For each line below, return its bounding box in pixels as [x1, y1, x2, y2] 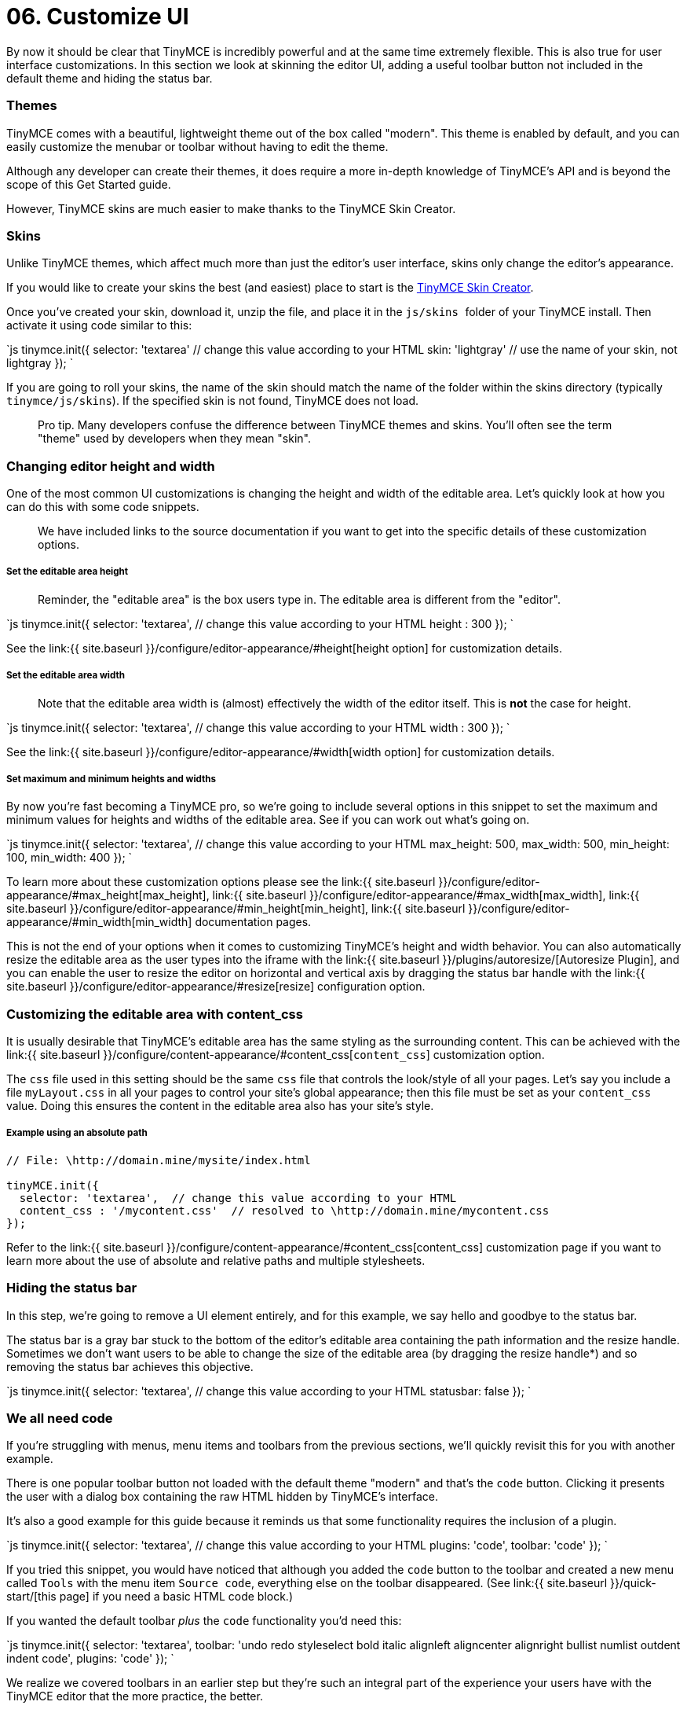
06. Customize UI [6, 3, 189, 30]
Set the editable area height [6, 566, 129, 578]
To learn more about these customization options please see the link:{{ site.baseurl [6, 875, 436, 889]
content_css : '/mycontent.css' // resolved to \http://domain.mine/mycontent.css [19, 1204, 550, 1217]
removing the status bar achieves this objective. [6, 1359, 254, 1373]
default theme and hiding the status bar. [6, 71, 213, 85]
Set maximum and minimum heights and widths [6, 773, 217, 785]
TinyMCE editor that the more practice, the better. [6, 1689, 263, 1703]
